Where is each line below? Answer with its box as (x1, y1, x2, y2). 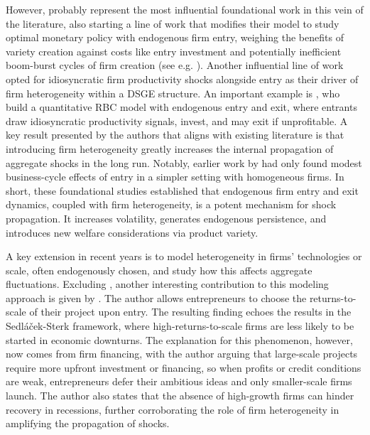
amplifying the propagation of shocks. (6, 416, 170, 431)
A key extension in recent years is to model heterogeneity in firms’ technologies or (6, 249, 362, 264)
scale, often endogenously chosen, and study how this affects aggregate (6, 262, 312, 277)
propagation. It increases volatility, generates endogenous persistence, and (6, 210, 327, 225)
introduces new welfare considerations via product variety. (6, 225, 259, 240)
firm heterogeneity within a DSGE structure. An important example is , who (6, 85, 340, 100)
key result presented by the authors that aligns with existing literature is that (6, 127, 344, 142)
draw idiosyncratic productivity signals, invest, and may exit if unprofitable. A (6, 113, 348, 128)
